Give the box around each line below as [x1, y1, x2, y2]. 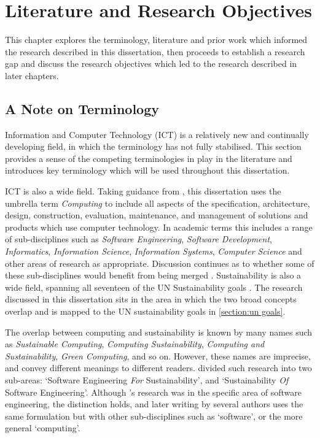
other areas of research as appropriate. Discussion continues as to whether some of [5, 256, 314, 269]
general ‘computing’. [5, 421, 80, 434]
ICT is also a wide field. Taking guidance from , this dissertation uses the [5, 185, 281, 198]
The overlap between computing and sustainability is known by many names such [5, 325, 313, 338]
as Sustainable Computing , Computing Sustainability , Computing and [5, 337, 265, 350]
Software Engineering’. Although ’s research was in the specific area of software [5, 385, 302, 398]
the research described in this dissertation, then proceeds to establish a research [5, 45, 305, 58]
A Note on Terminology [5, 99, 160, 118]
